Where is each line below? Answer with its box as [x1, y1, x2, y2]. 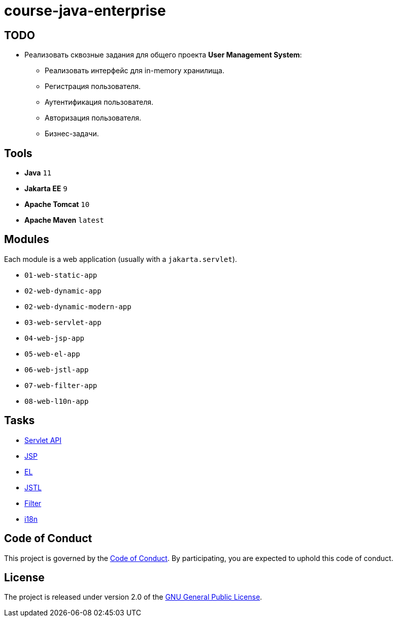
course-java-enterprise [4, 2, 166, 19]
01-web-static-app [24, 271, 97, 279]
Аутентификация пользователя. [45, 98, 154, 107]
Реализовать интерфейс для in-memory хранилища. [45, 66, 224, 75]
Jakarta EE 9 [24, 184, 68, 193]
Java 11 [24, 168, 52, 178]
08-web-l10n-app [24, 397, 89, 405]
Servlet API [24, 435, 62, 445]
